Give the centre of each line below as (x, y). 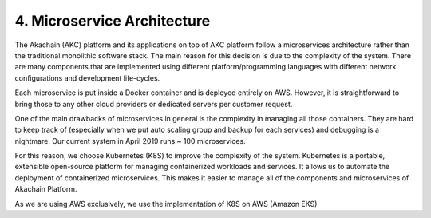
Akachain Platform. (46, 189)
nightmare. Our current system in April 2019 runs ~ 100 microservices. (130, 141)
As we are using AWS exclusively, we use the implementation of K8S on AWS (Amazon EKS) (166, 204)
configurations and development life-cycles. (87, 78)
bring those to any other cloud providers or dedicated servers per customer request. (154, 104)
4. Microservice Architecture (113, 21)
